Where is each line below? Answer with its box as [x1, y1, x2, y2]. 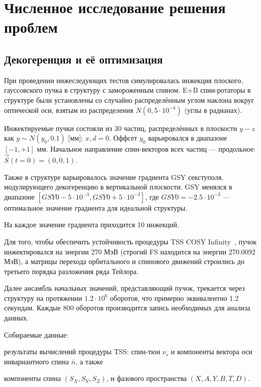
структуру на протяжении [4, 292, 82, 303]
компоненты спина [4, 373, 61, 383]
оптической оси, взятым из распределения [4, 104, 133, 115]
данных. [4, 312, 29, 323]
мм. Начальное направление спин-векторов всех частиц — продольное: [37, 144, 255, 154]
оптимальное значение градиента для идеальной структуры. [4, 202, 188, 213]
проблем [4, 17, 58, 37]
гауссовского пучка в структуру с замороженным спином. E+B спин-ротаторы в [4, 85, 251, 95]
